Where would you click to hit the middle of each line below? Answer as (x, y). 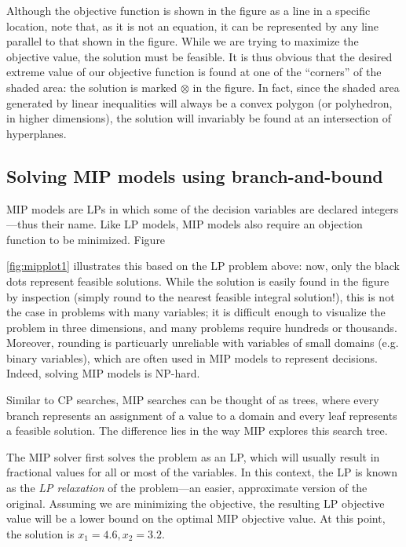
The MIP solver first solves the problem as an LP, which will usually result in (193, 456)
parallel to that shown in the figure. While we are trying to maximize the (183, 41)
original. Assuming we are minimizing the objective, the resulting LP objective (196, 503)
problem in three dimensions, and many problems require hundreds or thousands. (202, 327)
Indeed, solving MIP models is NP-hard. (103, 373)
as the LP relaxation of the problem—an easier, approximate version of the (187, 488)
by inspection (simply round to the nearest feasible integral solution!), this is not (201, 296)
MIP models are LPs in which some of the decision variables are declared (182, 208)
